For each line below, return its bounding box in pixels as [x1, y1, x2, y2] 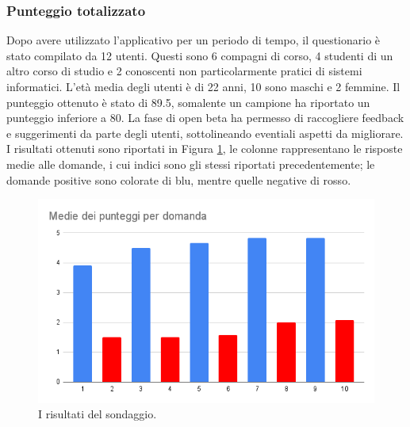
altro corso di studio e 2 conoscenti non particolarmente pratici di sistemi [6, 63, 362, 79]
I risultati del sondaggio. [38, 406, 157, 422]
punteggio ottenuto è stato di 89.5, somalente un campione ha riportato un [6, 93, 370, 110]
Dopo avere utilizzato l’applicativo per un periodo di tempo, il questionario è [6, 32, 381, 48]
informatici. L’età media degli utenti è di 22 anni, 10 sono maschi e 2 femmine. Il [6, 78, 400, 94]
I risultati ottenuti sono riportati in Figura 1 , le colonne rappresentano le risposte [6, 140, 403, 157]
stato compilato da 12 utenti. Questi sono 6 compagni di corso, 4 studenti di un [6, 47, 393, 63]
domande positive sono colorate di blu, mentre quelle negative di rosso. [6, 171, 351, 188]
